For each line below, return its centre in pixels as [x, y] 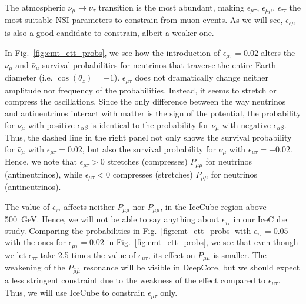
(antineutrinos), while [44, 174]
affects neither [89, 206]
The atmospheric [35, 7]
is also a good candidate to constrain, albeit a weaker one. [109, 32]
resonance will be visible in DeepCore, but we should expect [192, 267]
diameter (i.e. [29, 77]
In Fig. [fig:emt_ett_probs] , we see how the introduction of [113, 52]
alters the [278, 52]
